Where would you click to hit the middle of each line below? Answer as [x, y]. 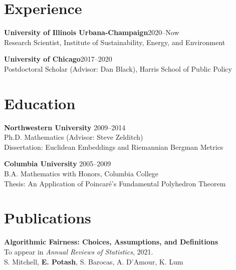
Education [40, 103]
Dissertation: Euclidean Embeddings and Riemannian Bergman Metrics [114, 147]
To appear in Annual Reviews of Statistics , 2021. [79, 251]
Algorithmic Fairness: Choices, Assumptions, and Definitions [111, 242]
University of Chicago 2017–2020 [58, 59]
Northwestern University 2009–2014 [65, 127]
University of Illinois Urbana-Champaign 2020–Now [92, 32]
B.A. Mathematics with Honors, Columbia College [81, 173]
